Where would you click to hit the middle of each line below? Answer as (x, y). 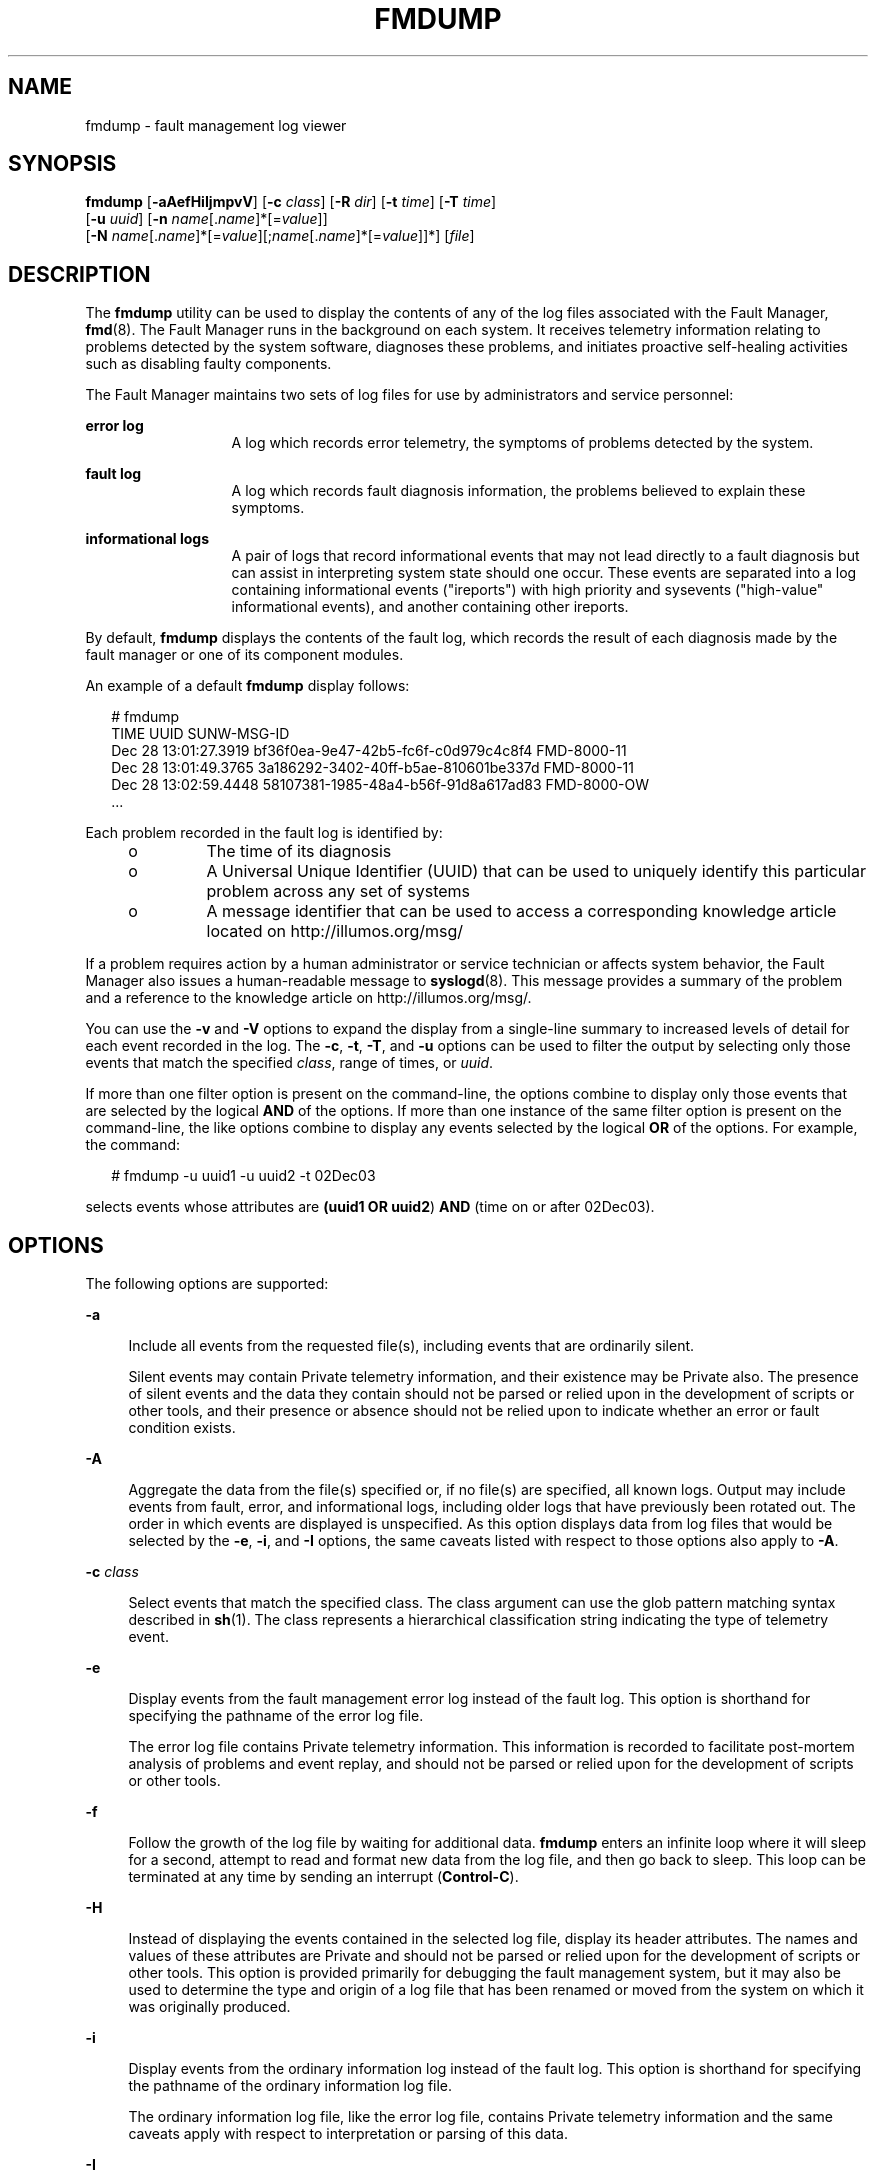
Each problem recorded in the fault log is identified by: (264, 833)
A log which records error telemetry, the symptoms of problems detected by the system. (522, 443)
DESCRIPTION (79, 274)
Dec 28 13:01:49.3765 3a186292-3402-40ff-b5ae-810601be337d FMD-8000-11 (372, 768)
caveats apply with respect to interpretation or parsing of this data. (348, 2134)
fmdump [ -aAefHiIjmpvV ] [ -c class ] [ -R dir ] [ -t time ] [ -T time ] (291, 202)
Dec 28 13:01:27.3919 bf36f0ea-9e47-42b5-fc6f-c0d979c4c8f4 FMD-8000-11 (369, 751)
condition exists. (182, 1428)
